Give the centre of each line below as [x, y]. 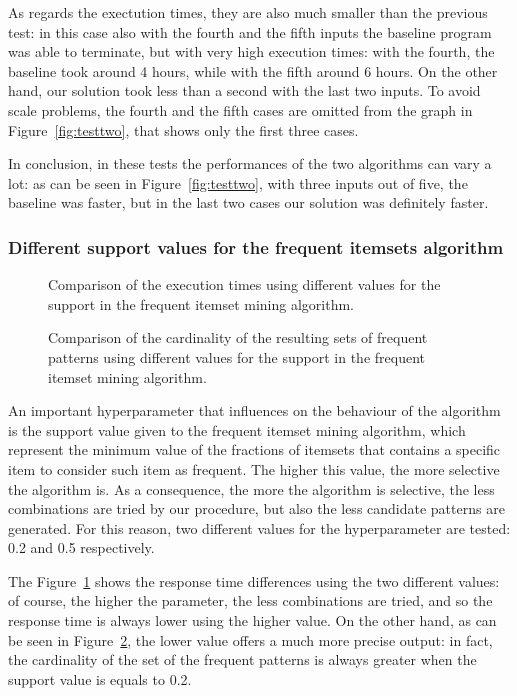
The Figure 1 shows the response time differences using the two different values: [254, 580]
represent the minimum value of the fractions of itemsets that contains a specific [254, 449]
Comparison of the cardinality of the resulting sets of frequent [238, 337]
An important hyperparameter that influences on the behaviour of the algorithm [254, 410]
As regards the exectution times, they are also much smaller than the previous [248, 12]
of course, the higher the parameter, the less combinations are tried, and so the [250, 600]
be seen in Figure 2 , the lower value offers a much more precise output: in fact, [250, 639]
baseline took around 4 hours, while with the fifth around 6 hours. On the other [253, 70]
